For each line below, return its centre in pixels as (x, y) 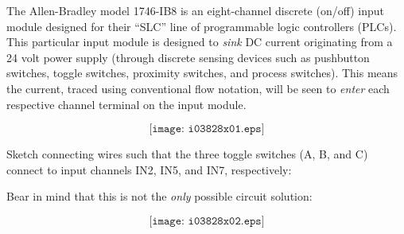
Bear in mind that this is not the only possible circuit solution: (159, 196)
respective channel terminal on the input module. (126, 104)
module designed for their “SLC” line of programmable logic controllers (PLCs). (202, 26)
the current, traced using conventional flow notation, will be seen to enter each (198, 88)
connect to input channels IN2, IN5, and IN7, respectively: (149, 169)
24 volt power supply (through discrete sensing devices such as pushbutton (188, 57)
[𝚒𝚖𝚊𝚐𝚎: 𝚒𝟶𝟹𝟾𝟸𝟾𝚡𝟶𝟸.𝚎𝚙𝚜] (207, 221)
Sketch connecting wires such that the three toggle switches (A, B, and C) (187, 154)
